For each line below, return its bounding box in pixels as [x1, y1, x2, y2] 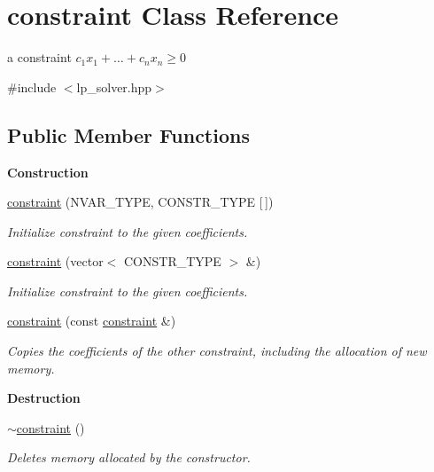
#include [7, 77, 57, 96]
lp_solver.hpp [76, 77, 152, 96]
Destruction [7, 389, 81, 407]
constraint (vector [7, 252, 104, 271]
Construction [7, 162, 89, 181]
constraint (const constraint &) [7, 311, 176, 330]
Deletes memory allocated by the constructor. [7, 448, 251, 467]
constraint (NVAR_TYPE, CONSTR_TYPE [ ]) [7, 193, 274, 211]
